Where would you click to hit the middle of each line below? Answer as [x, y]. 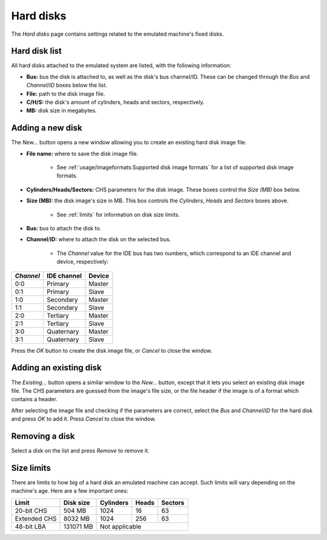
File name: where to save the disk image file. [82, 153]
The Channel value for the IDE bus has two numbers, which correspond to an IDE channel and [174, 253]
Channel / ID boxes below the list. [67, 85]
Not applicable [121, 526]
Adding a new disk [47, 128]
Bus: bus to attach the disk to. [64, 228]
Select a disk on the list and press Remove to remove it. [80, 450]
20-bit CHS [31, 510]
